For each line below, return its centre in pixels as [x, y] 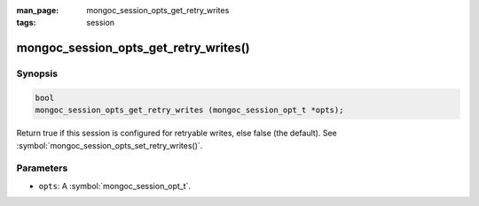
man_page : [38, 10]
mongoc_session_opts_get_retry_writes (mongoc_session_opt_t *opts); [189, 110]
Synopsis [37, 73]
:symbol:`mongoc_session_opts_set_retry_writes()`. [110, 145]
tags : [26, 23]
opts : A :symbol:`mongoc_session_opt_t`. [114, 186]
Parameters [42, 168]
